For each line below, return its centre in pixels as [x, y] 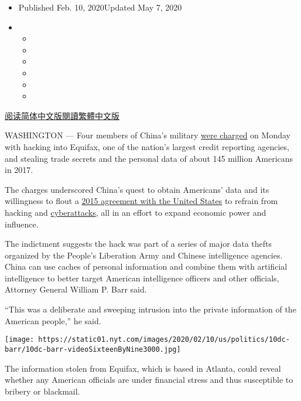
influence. [22, 224]
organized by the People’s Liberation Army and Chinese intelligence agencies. [144, 255]
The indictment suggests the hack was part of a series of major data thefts [138, 244]
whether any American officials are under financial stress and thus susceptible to [149, 380]
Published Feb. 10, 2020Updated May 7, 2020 [100, 7]
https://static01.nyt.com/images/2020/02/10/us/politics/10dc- [164, 340]
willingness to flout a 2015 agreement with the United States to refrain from [141, 201]
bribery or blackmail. [42, 391]
